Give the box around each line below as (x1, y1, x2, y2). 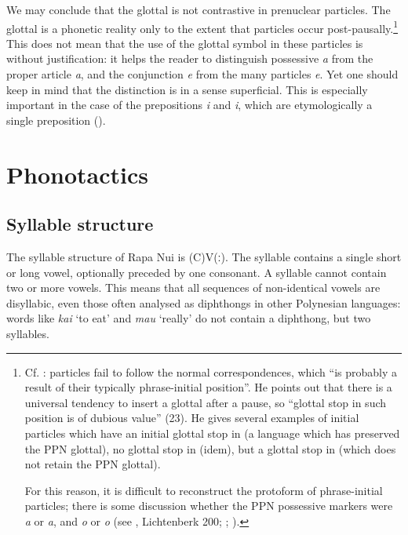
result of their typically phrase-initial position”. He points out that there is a (24, 379, 392, 395)
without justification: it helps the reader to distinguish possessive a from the (6, 50, 373, 67)
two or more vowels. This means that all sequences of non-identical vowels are (6, 279, 381, 296)
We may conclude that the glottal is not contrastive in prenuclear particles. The (6, 2, 391, 17)
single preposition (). (6, 111, 106, 128)
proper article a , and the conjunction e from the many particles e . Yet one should (6, 66, 399, 82)
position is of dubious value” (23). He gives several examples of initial (24, 409, 359, 426)
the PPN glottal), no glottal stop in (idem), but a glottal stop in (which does (24, 440, 396, 457)
